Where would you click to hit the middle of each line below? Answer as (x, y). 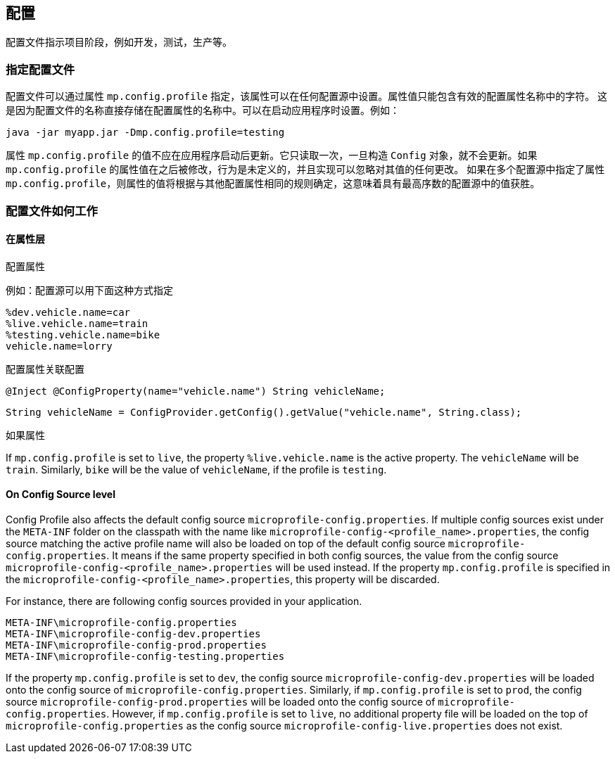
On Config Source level (61, 495)
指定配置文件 (40, 69)
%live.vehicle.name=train (77, 323)
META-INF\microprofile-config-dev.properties (133, 633)
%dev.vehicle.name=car (68, 312)
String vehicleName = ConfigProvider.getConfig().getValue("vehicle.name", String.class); (264, 412)
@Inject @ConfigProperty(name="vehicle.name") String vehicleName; (196, 391)
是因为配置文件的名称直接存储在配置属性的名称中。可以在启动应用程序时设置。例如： (203, 110)
